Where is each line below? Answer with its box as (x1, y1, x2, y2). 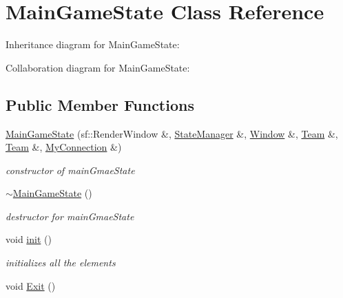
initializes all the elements (6, 255, 116, 270)
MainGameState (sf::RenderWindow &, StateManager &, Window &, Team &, (6, 126, 338, 140)
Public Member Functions (6, 94, 194, 115)
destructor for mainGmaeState (6, 209, 134, 223)
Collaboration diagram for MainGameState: (6, 60, 190, 74)
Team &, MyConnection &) (6, 140, 122, 154)
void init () (6, 232, 52, 246)
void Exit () (6, 278, 56, 292)
